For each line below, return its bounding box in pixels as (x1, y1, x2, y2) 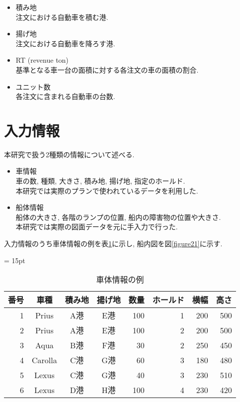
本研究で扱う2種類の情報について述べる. (4, 149, 135, 159)
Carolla (32, 354, 57, 366)
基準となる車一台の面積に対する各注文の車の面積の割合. (15, 64, 199, 75)
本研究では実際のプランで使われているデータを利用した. (15, 185, 198, 196)
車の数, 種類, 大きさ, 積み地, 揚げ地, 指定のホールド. (15, 176, 185, 186)
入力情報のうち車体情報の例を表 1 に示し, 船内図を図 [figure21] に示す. (4, 238, 223, 249)
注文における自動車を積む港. (15, 11, 108, 22)
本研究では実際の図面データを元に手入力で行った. (15, 221, 178, 232)
